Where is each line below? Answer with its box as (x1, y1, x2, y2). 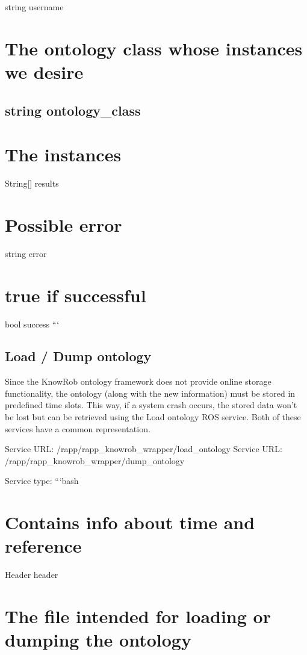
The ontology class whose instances (5, 36, 303, 60)
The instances (5, 142, 122, 167)
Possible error (5, 212, 122, 237)
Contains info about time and (5, 510, 255, 535)
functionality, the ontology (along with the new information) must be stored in (5, 386, 296, 399)
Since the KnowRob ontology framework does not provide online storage (5, 375, 271, 388)
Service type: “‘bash (5, 474, 79, 487)
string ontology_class (5, 101, 141, 119)
